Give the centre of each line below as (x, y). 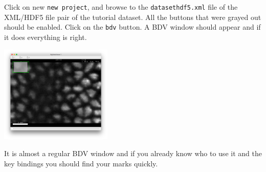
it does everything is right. (46, 37)
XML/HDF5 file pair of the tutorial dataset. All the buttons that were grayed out (133, 17)
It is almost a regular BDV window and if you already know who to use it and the (133, 153)
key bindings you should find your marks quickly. (81, 163)
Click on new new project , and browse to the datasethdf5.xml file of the (121, 7)
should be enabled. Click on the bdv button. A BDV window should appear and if (132, 27)
